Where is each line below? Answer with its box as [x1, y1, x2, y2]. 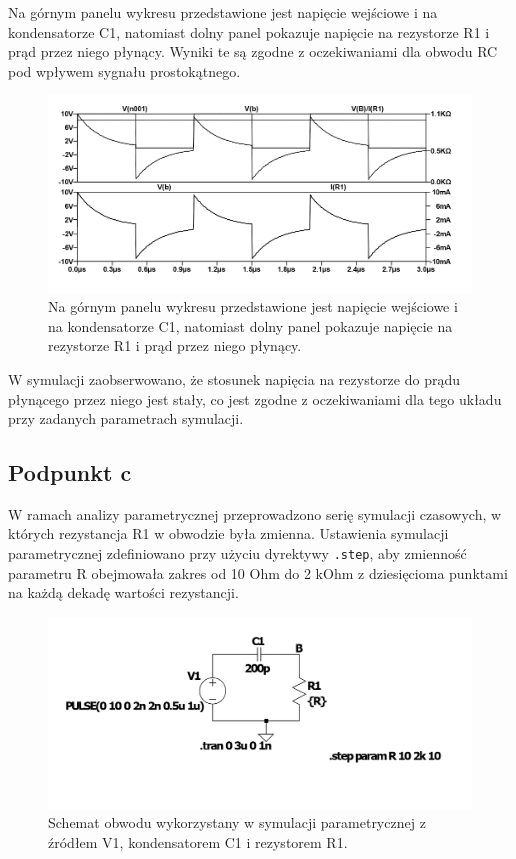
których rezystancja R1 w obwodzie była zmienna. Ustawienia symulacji [8, 523, 449, 544]
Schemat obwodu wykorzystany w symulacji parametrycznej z [48, 812, 426, 833]
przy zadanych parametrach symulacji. [8, 408, 244, 429]
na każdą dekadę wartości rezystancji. [8, 582, 239, 603]
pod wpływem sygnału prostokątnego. [8, 60, 241, 81]
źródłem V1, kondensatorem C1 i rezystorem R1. [48, 831, 348, 852]
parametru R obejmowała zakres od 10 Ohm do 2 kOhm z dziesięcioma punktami [8, 562, 508, 583]
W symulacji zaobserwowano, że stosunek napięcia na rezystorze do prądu [8, 368, 461, 389]
